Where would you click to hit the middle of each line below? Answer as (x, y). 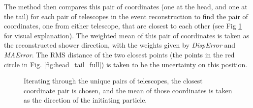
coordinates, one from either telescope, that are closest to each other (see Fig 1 (123, 26)
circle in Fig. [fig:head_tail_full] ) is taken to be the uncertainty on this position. (126, 64)
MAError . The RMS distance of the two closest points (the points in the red (119, 54)
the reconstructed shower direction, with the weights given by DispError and (120, 45)
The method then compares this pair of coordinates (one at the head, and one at (126, 6)
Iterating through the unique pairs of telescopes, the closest (113, 81)
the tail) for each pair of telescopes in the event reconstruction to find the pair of (126, 16)
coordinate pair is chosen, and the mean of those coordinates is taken (128, 90)
